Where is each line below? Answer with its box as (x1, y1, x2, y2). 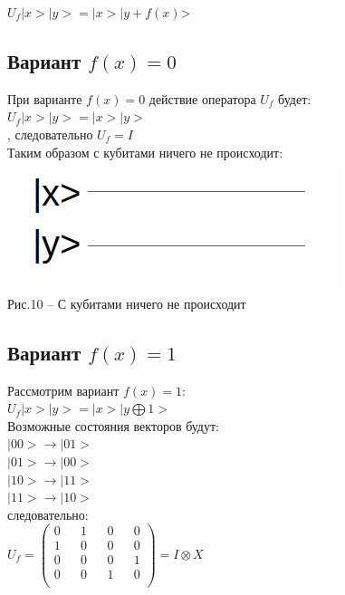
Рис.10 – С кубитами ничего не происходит (7, 293, 246, 312)
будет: (278, 89, 311, 108)
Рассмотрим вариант (7, 380, 120, 399)
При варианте (7, 89, 82, 108)
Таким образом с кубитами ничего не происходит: (7, 142, 283, 161)
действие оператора (149, 89, 256, 108)
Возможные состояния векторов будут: (7, 416, 220, 435)
